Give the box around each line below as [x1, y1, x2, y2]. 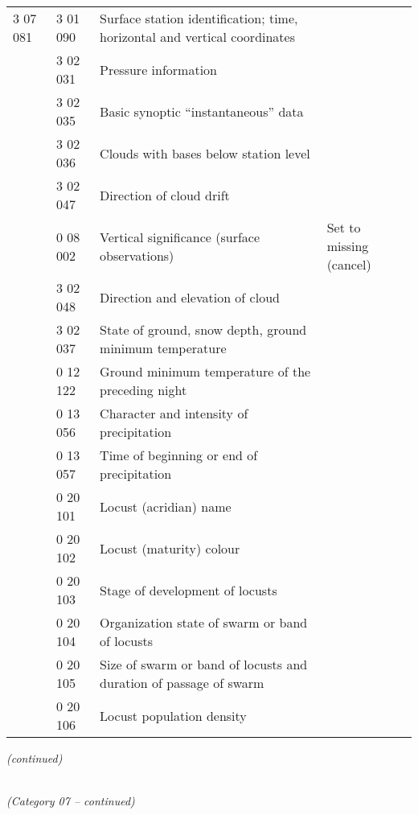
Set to [326, 218, 361, 237]
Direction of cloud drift [100, 185, 230, 204]
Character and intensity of [100, 404, 248, 422]
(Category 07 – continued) [6, 792, 135, 809]
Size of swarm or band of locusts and [100, 655, 308, 673]
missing [326, 237, 369, 255]
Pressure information [100, 60, 217, 79]
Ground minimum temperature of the [100, 362, 311, 381]
